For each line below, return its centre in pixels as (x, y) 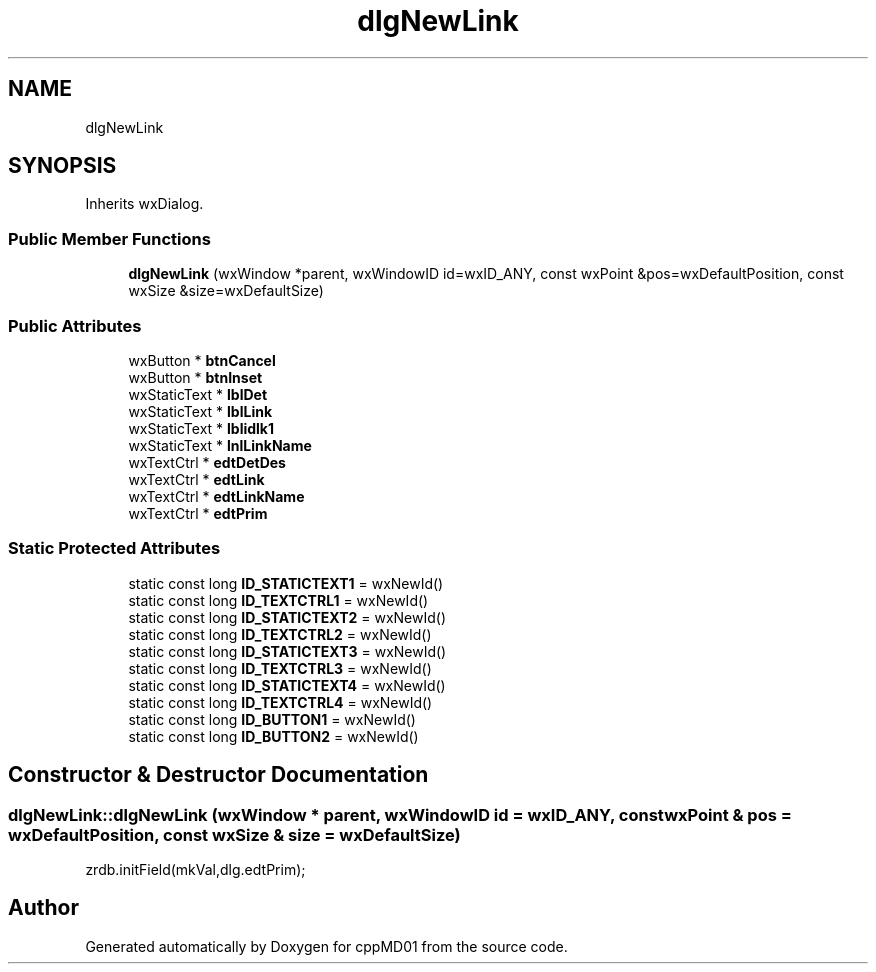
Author (43, 908)
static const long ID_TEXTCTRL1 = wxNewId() (278, 600)
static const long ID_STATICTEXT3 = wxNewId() (287, 651)
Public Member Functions (109, 238)
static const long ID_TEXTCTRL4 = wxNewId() (280, 702)
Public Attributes (75, 325)
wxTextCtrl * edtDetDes (207, 462)
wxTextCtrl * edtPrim (198, 513)
